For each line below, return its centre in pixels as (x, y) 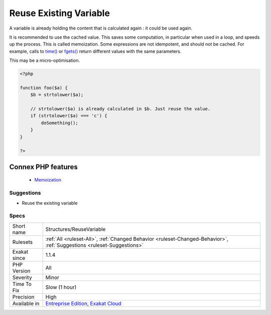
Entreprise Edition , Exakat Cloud (83, 303)
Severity (22, 277)
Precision (23, 297)
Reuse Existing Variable (60, 13)
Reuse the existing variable (50, 203)
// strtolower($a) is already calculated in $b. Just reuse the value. (120, 109)
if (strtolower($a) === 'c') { (69, 116)
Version (21, 271)
